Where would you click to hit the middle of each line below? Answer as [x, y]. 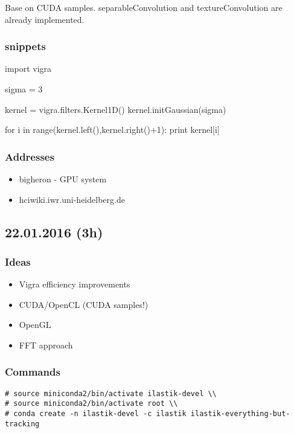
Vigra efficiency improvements [75, 284]
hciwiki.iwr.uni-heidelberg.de [72, 199]
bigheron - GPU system [63, 179]
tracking [22, 424]
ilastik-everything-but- [240, 414]
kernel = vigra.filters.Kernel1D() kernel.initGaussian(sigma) [116, 109]
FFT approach [46, 345]
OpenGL [35, 325]
